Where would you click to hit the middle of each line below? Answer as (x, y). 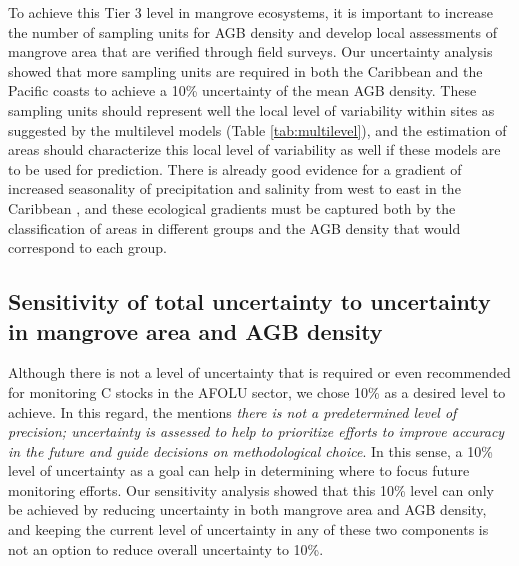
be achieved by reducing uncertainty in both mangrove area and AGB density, (247, 509)
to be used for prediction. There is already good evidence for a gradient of (235, 168)
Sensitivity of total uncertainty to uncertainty (249, 301)
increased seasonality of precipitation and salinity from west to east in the (234, 188)
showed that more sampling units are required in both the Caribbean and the (245, 70)
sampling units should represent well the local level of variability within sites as (251, 109)
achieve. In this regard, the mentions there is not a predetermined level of (232, 411)
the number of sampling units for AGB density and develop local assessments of (253, 31)
